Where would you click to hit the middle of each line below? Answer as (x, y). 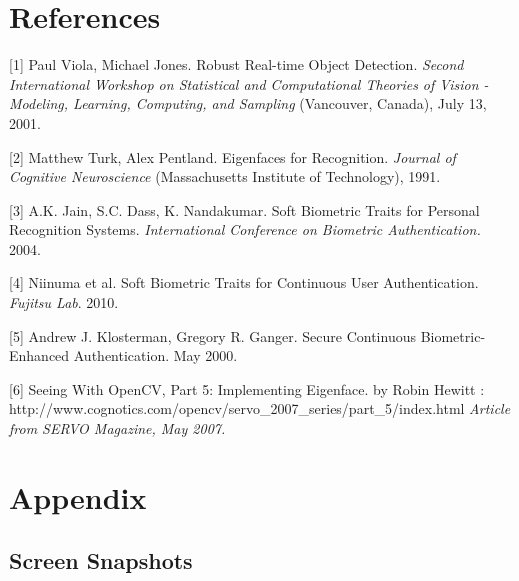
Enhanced (39, 355)
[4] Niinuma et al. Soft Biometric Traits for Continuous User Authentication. (244, 282)
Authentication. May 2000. (155, 355)
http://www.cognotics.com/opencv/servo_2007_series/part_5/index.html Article (260, 408)
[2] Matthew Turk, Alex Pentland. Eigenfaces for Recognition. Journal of (232, 156)
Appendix (78, 496)
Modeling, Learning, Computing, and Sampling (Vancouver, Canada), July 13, (248, 103)
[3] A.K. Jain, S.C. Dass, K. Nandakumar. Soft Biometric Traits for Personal (244, 209)
